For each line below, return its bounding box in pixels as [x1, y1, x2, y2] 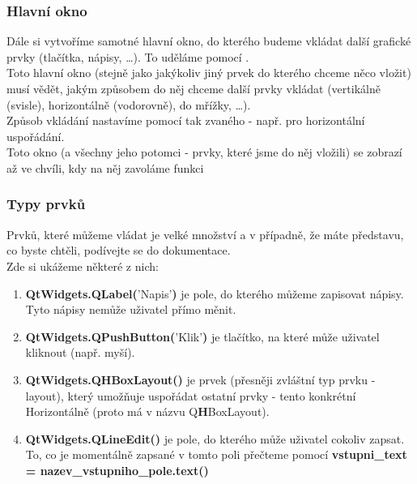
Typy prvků [6, 194, 86, 214]
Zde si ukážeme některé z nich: [6, 257, 159, 274]
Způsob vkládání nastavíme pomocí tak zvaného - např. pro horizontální [6, 112, 365, 129]
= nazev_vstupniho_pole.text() [25, 461, 209, 478]
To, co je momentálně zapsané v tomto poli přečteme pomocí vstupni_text [25, 446, 407, 463]
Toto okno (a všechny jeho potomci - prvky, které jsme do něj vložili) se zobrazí [6, 143, 402, 161]
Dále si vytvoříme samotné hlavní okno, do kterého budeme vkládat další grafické [6, 32, 411, 49]
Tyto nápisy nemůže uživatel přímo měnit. [25, 301, 236, 318]
